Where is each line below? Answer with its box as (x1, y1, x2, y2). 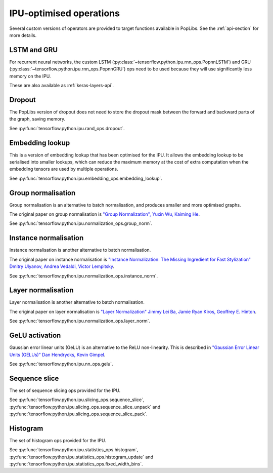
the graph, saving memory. (9, 116, 66, 122)
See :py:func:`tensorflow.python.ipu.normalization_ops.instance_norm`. (9, 272, 158, 279)
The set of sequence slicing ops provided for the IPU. (9, 387, 121, 393)
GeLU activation (9, 331, 61, 340)
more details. (9, 32, 37, 38)
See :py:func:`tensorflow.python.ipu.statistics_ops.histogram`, (9, 447, 139, 453)
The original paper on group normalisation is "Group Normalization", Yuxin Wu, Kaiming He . (9, 211, 200, 217)
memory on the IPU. (9, 73, 51, 79)
